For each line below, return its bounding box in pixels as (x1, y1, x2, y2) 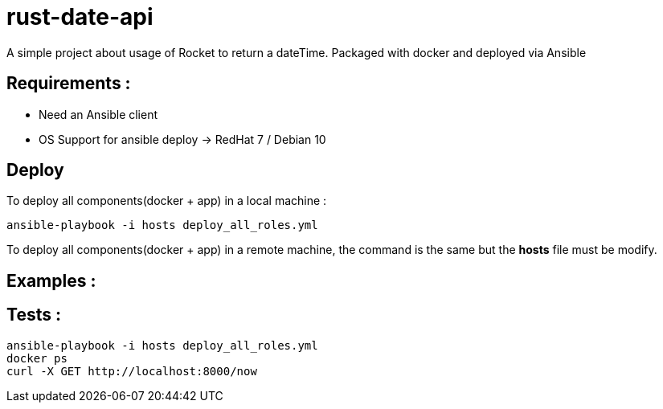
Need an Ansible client (39, 107, 158, 121)
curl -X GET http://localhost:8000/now (6, 364, 257, 378)
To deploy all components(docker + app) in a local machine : (6, 194, 327, 208)
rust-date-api (6, 3, 153, 31)
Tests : (6, 305, 61, 325)
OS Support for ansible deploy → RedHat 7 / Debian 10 (39, 132, 326, 146)
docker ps (6, 351, 68, 365)
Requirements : (6, 73, 131, 94)
